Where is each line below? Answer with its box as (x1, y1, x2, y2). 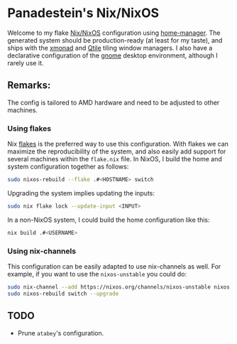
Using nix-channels (7, 246, 77, 256)
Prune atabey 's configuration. (17, 328, 104, 337)
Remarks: (7, 80, 51, 92)
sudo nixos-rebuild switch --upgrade (7, 290, 119, 297)
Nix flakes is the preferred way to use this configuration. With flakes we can (7, 140, 229, 149)
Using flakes (7, 123, 52, 133)
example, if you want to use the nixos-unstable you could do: (7, 269, 187, 278)
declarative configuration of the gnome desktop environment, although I (7, 51, 218, 60)
